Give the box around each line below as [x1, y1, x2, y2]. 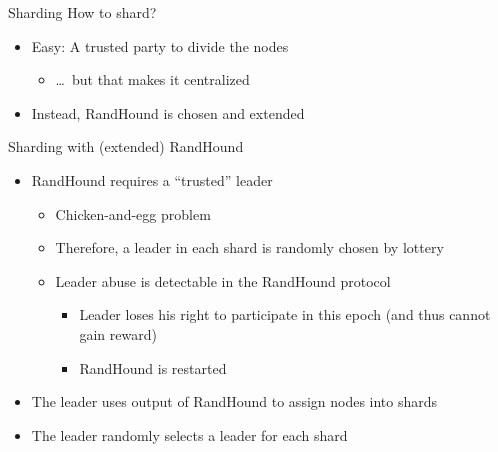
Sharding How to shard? [8, 2, 157, 22]
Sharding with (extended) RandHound [8, 136, 244, 157]
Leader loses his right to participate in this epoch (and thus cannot [79, 304, 491, 325]
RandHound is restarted [79, 357, 227, 378]
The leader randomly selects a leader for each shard [31, 424, 348, 445]
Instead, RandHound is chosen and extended [31, 102, 305, 123]
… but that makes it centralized [55, 69, 250, 90]
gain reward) [79, 323, 157, 344]
